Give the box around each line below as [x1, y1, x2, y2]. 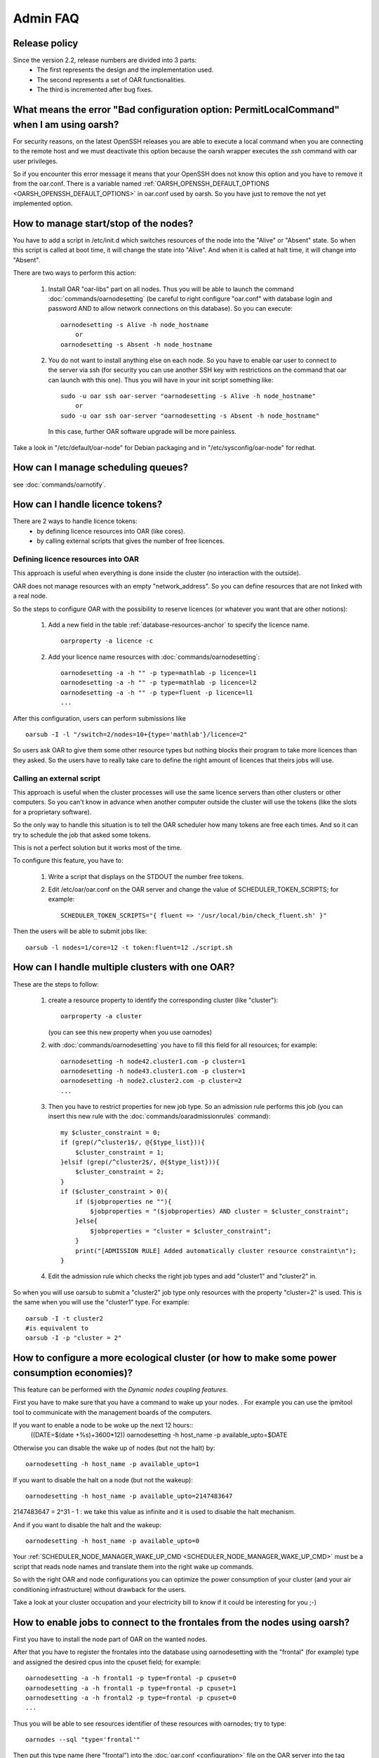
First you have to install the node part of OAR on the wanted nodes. [13, 1635, 208, 1643]
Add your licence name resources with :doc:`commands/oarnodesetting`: [48, 653, 260, 661]
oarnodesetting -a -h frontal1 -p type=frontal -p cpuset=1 [25, 1684, 237, 1692]
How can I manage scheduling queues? [13, 461, 189, 474]
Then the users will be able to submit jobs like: [13, 927, 147, 935]
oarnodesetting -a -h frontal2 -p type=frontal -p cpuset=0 [25, 1693, 237, 1702]
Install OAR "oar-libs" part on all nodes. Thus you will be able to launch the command [48, 285, 294, 293]
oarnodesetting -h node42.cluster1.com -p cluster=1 [60, 1057, 246, 1065]
